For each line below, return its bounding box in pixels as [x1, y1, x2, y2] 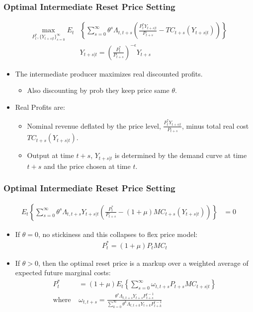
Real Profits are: [15, 101, 65, 112]
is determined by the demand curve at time [114, 150, 247, 160]
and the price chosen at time [44, 160, 131, 171]
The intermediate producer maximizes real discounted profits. [15, 68, 203, 78]
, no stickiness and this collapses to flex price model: [38, 229, 198, 239]
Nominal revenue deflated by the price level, [27, 120, 161, 131]
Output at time [27, 150, 74, 160]
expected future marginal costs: [15, 267, 111, 278]
